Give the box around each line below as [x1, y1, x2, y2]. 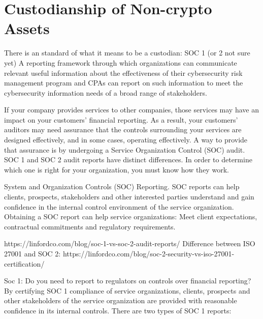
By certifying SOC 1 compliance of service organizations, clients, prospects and [4, 285, 250, 296]
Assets [4, 18, 50, 39]
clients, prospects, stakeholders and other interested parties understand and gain [4, 191, 254, 202]
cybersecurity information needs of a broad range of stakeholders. [4, 87, 207, 98]
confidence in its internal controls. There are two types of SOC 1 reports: [4, 305, 232, 315]
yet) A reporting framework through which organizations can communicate [4, 57, 237, 68]
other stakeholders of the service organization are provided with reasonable [4, 295, 237, 306]
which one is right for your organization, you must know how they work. [4, 164, 229, 175]
